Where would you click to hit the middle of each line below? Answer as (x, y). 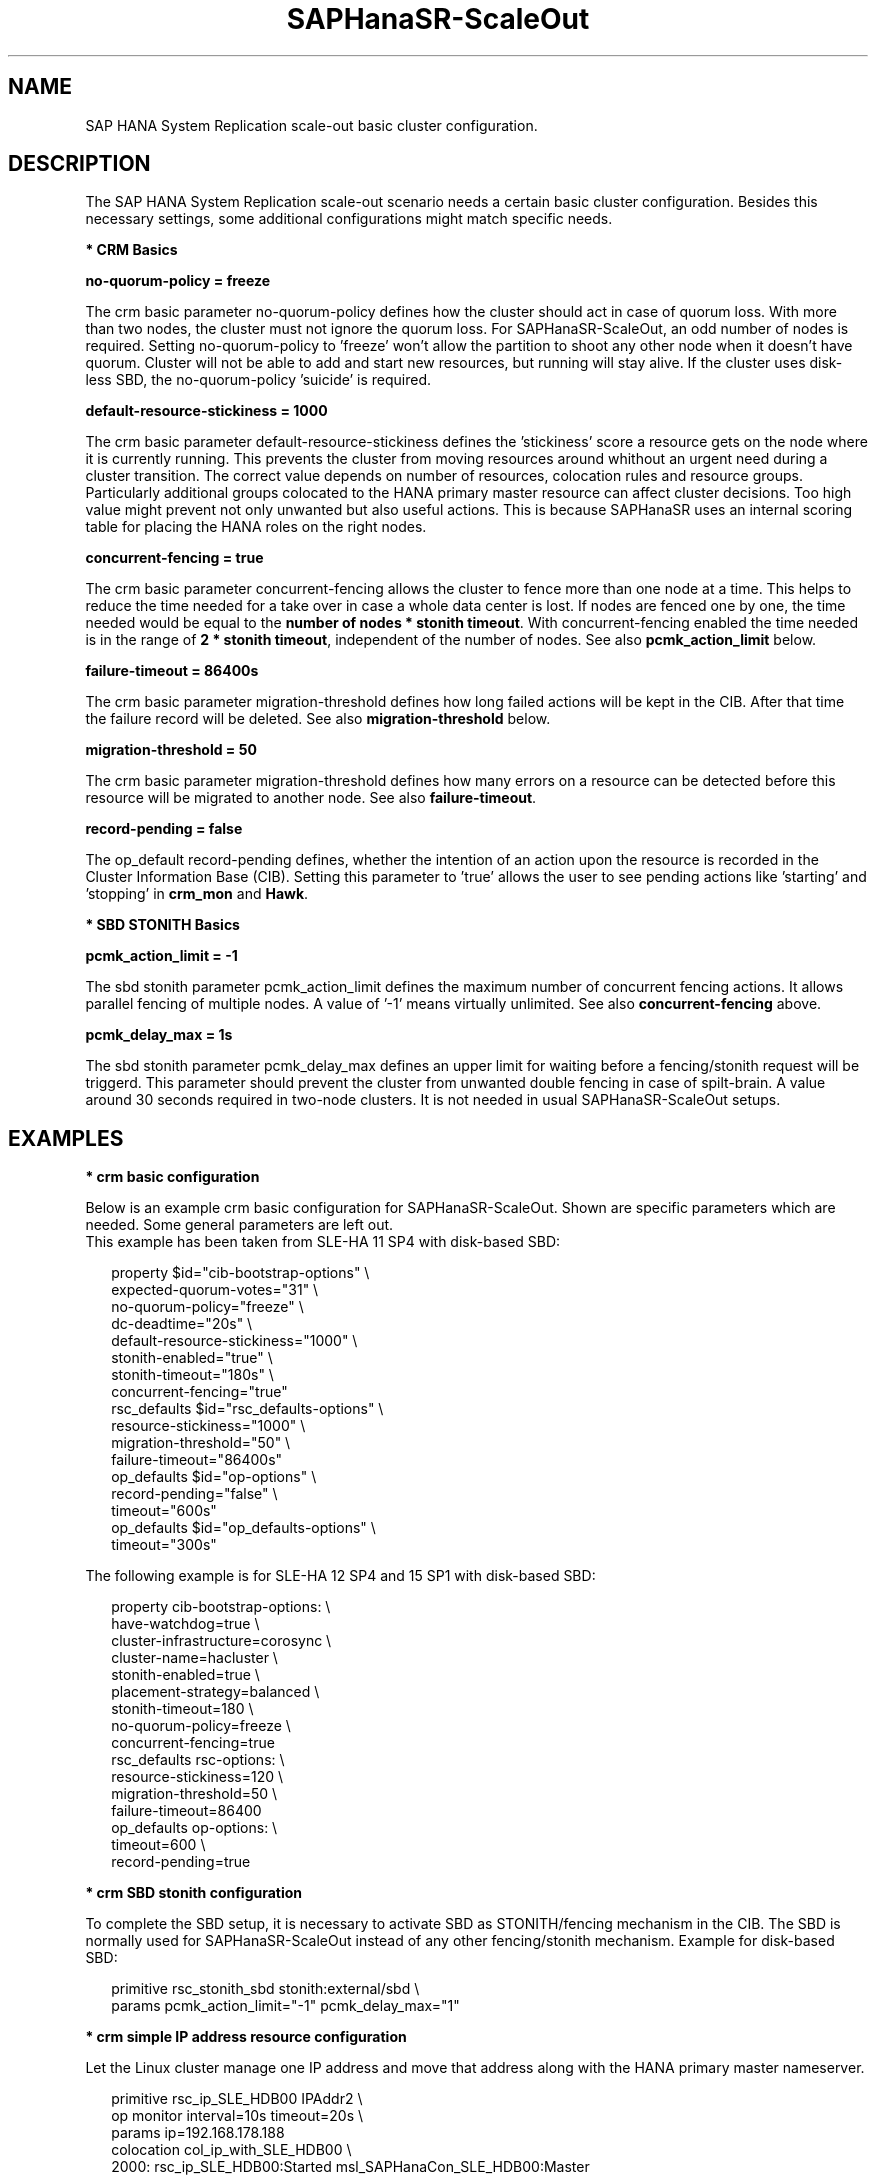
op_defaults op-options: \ (194, 1828)
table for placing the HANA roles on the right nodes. (256, 527)
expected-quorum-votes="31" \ (215, 1290)
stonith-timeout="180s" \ (192, 1375)
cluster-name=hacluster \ (194, 1658)
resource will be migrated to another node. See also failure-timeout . (311, 798)
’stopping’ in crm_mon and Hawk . (197, 894)
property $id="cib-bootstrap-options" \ (240, 1273)
